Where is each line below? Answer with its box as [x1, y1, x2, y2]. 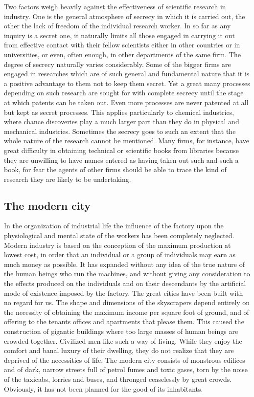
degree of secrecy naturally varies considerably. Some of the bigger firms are [4, 59, 231, 69]
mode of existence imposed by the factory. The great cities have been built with [4, 287, 243, 298]
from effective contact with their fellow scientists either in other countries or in [4, 40, 240, 50]
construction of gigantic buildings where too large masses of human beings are [4, 326, 238, 336]
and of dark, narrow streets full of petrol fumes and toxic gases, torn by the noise [4, 364, 248, 375]
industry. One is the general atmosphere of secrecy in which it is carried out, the [4, 11, 245, 21]
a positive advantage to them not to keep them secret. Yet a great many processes [4, 78, 250, 88]
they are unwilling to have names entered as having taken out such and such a [4, 154, 239, 165]
